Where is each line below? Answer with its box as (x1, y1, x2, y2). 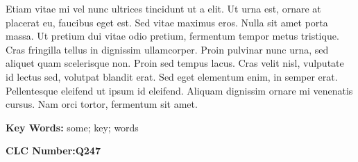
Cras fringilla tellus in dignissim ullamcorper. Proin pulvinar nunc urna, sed (6, 42, 329, 56)
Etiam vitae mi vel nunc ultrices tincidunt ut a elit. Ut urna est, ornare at (6, 1, 321, 15)
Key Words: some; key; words (6, 120, 139, 134)
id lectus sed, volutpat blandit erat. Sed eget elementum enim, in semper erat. (6, 69, 338, 83)
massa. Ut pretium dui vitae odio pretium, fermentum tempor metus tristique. (6, 29, 339, 43)
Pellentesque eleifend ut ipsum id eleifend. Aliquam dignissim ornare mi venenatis (6, 83, 353, 97)
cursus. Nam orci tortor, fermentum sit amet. (6, 97, 198, 111)
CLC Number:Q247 (6, 143, 101, 158)
